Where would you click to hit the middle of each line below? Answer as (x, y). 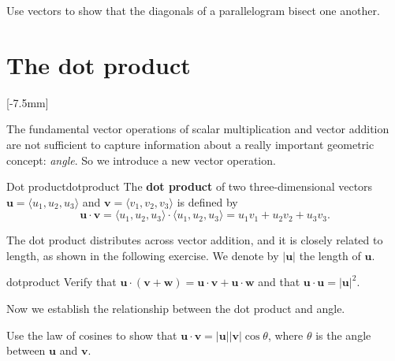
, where (285, 335)
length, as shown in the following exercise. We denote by (143, 255)
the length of (330, 255)
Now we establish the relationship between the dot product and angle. (176, 309)
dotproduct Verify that (61, 282)
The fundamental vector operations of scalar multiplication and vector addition (198, 129)
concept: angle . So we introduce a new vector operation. (141, 160)
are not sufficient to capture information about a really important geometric (190, 144)
